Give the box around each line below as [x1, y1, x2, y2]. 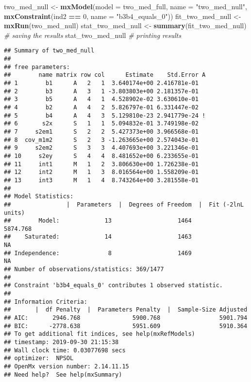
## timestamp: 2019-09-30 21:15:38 [4, 339, 119, 346]
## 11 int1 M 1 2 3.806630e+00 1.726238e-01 [4, 160, 199, 168]
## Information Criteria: [4, 298, 87, 305]
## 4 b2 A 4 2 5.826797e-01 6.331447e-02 [4, 104, 199, 111]
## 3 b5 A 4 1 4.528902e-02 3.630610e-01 [4, 96, 199, 103]
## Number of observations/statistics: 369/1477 [4, 266, 164, 273]
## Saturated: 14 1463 [4, 233, 192, 241]
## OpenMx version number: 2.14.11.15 [4, 363, 129, 370]
